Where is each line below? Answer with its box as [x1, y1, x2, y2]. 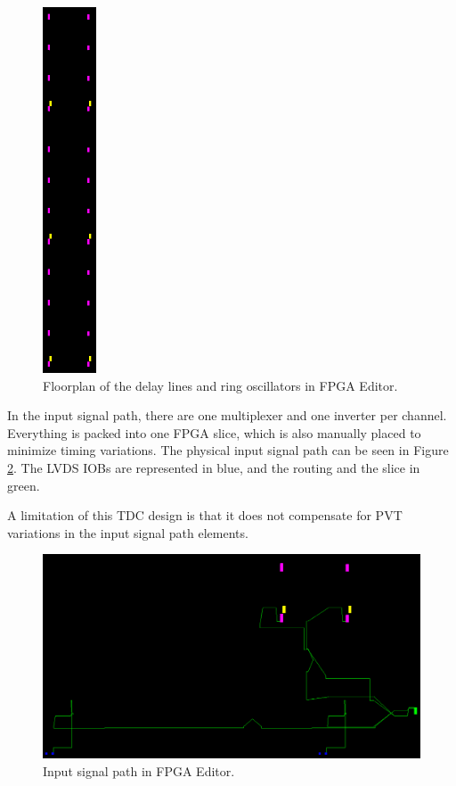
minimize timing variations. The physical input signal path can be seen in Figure [7, 441, 449, 459]
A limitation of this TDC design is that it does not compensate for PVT [7, 506, 403, 525]
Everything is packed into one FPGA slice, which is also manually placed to [7, 423, 421, 442]
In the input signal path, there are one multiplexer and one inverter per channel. [7, 406, 447, 425]
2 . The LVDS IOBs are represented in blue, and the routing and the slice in [7, 459, 420, 477]
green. [7, 476, 40, 494]
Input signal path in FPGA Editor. [43, 761, 235, 780]
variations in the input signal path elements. [7, 523, 248, 542]
